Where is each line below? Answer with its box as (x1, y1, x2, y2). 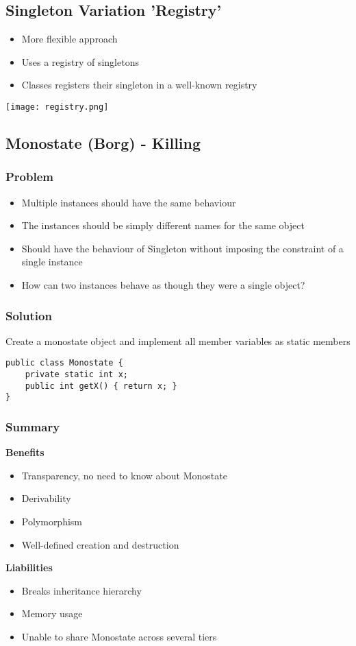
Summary (5, 418, 60, 435)
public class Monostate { (5, 358, 123, 368)
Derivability (21, 491, 71, 505)
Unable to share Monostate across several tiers (21, 630, 217, 644)
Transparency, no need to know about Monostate (21, 468, 227, 482)
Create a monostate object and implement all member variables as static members (5, 333, 351, 348)
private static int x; (25, 370, 128, 380)
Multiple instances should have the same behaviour (21, 195, 236, 209)
